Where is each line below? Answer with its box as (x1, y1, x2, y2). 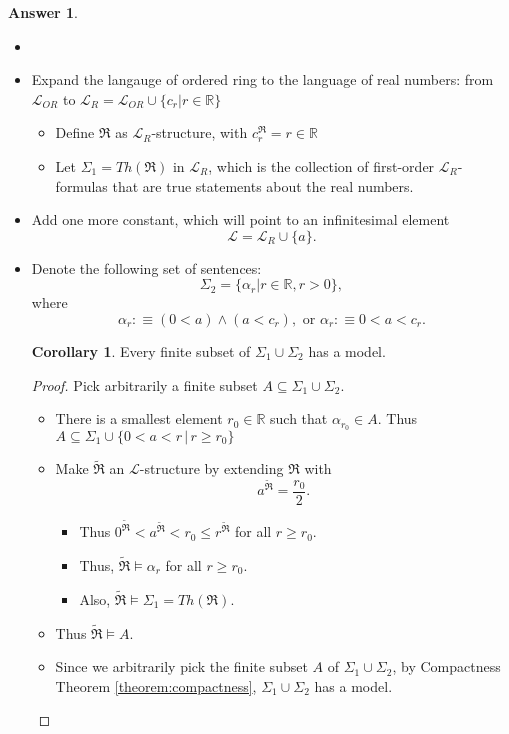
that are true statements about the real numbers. (112, 175, 414, 196)
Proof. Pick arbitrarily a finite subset (31, 374, 258, 395)
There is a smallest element (55, 408, 223, 429)
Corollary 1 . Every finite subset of (31, 340, 251, 361)
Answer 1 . (8, 2, 78, 22)
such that (270, 408, 328, 429)
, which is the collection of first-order (208, 155, 435, 176)
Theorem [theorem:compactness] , (55, 675, 257, 696)
